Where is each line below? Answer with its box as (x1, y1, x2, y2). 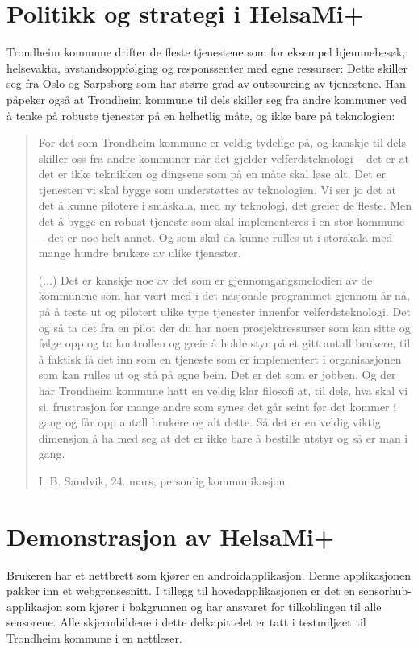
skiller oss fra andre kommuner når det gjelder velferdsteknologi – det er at (38, 149, 409, 166)
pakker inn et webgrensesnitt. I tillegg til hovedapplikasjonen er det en (6, 582, 356, 599)
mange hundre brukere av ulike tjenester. (38, 244, 241, 261)
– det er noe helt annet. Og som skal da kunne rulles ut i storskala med (38, 228, 393, 245)
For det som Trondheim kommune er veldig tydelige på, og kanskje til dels (38, 134, 406, 151)
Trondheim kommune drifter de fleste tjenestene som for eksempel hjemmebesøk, (6, 44, 406, 60)
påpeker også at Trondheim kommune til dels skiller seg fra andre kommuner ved (6, 90, 407, 107)
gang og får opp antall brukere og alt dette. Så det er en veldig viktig (38, 414, 381, 431)
